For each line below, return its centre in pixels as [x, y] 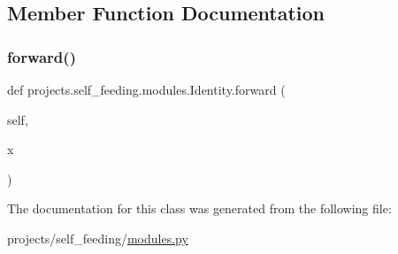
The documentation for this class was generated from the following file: [199, 208]
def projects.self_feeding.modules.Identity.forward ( [146, 89]
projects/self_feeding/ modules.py [98, 238]
